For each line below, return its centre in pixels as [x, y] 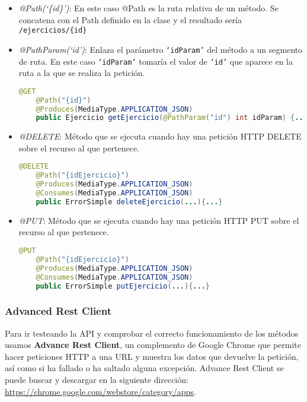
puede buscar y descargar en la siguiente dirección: [97, 379]
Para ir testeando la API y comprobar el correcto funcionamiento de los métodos [152, 333]
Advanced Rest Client [58, 311]
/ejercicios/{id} [53, 31]
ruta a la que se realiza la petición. [82, 73]
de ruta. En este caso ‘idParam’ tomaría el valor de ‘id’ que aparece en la [156, 61]
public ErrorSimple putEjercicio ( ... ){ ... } [123, 286]
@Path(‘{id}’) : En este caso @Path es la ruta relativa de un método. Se [148, 8]
